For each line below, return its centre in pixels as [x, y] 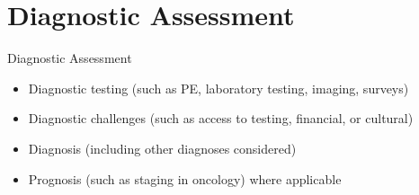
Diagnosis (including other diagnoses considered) [162, 148]
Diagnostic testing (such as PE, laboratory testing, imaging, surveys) [218, 88]
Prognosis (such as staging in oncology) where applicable [185, 178]
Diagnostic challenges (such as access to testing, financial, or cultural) [221, 118]
